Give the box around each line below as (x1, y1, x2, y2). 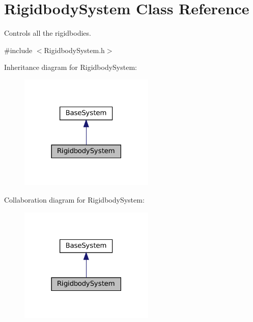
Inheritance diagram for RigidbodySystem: (4, 62, 137, 72)
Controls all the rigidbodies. (4, 28, 91, 38)
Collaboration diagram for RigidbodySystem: (4, 194, 145, 205)
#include (4, 44, 33, 55)
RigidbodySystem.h (44, 44, 105, 55)
